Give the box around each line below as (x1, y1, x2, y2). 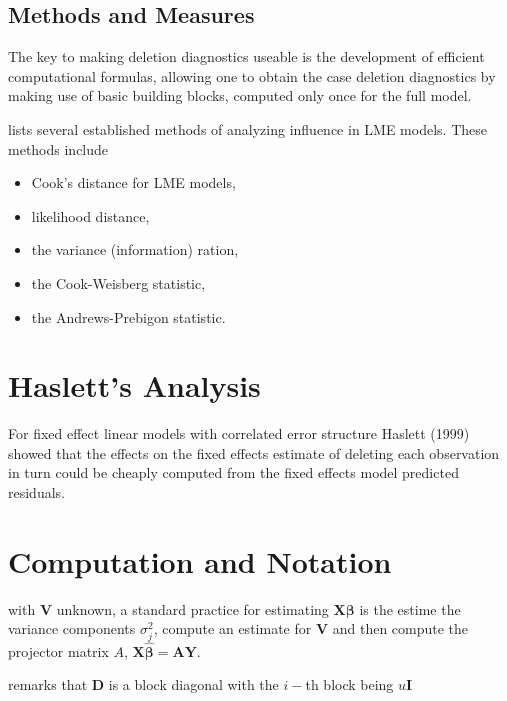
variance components (8, 618, 136, 639)
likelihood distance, (31, 205, 150, 226)
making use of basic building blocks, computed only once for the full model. (8, 85, 472, 106)
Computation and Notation (8, 540, 392, 581)
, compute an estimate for (153, 618, 312, 639)
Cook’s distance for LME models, (31, 172, 236, 193)
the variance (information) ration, (31, 239, 239, 260)
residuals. (8, 482, 65, 503)
